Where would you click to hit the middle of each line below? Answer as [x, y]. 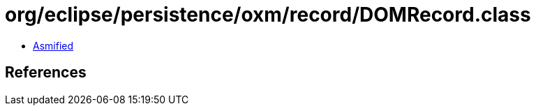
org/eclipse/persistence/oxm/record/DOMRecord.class [268, 15]
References [46, 73]
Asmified [53, 45]
